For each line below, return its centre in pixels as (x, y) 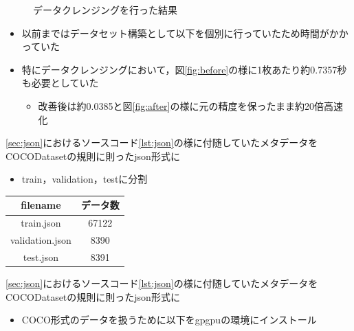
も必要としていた (60, 83)
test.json (41, 256)
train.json (41, 223)
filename (41, 205)
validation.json (41, 240)
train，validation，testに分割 (85, 179)
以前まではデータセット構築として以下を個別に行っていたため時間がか (180, 33)
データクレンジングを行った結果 (105, 10)
